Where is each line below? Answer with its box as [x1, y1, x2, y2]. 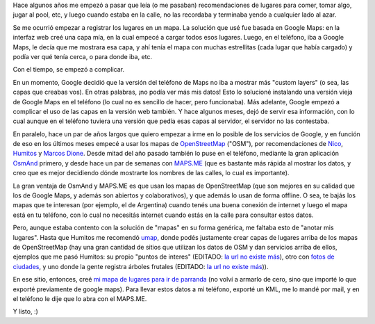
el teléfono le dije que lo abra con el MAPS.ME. [12, 294, 147, 302]
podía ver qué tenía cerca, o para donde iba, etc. [12, 52, 153, 60]
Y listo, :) [12, 307, 38, 316]
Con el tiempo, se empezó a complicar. [12, 65, 125, 74]
